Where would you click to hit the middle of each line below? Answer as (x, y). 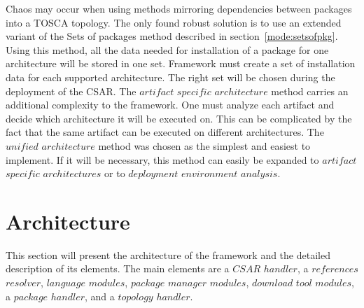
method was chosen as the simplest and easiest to (204, 145)
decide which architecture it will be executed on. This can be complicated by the (179, 118)
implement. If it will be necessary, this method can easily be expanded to (162, 159)
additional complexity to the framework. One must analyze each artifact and (170, 105)
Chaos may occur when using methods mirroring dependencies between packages (179, 8)
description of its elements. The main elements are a (118, 268)
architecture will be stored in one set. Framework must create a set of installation (181, 63)
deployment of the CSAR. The (71, 91)
